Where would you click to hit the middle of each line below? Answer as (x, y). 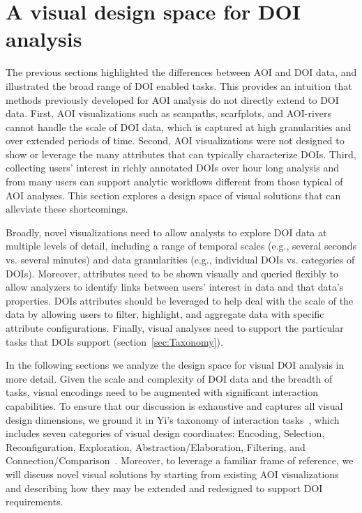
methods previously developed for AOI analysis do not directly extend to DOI (172, 99)
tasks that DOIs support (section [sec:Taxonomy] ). (114, 341)
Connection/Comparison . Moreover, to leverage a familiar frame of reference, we (180, 460)
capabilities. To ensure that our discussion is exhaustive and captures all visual (174, 405)
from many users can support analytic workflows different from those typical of (174, 182)
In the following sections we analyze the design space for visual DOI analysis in (175, 365)
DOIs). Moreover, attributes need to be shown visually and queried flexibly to (172, 273)
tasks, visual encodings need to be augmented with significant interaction (162, 392)
